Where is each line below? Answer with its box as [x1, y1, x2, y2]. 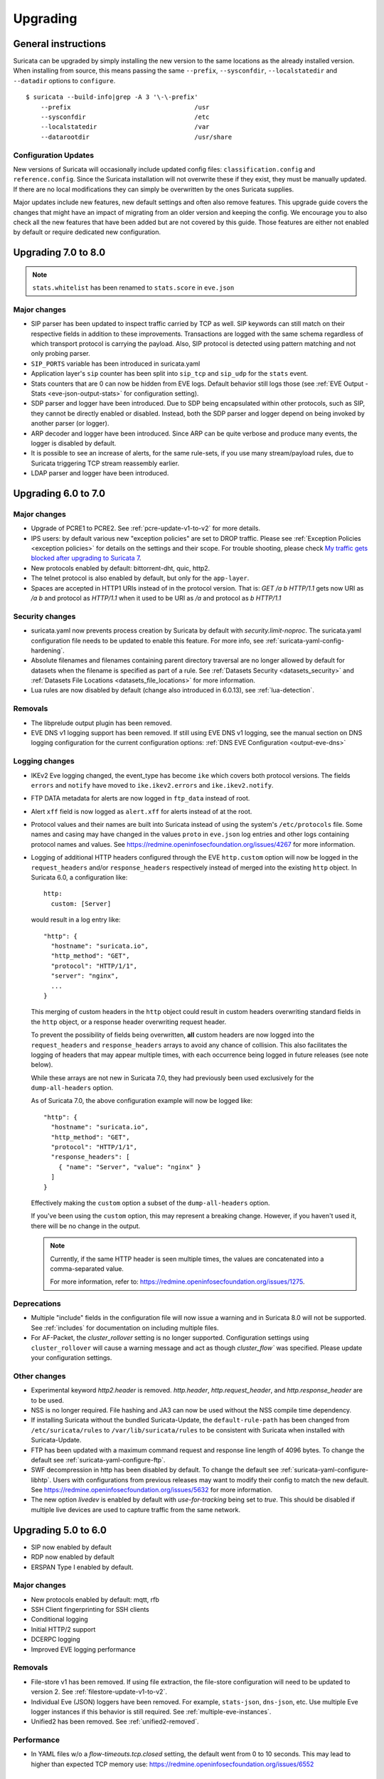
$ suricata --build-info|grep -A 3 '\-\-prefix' [26, 93, 198, 101]
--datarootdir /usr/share [40, 132, 233, 141]
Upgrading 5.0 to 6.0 [13, 1524, 107, 1536]
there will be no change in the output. [31, 1221, 141, 1230]
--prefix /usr [40, 103, 210, 111]
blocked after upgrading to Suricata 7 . [31, 554, 142, 562]
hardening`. [31, 646, 65, 655]
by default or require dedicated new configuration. [13, 228, 161, 236]
